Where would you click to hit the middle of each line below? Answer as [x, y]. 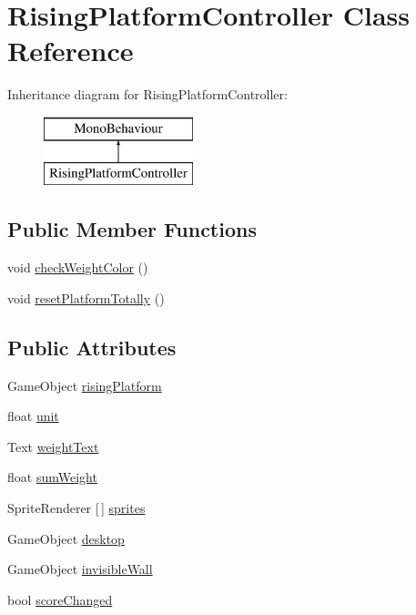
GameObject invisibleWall [80, 569]
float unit [33, 416]
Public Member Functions [132, 229]
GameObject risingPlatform [85, 385]
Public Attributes [92, 347]
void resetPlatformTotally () [86, 297]
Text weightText [53, 446]
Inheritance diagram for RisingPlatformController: [147, 94]
